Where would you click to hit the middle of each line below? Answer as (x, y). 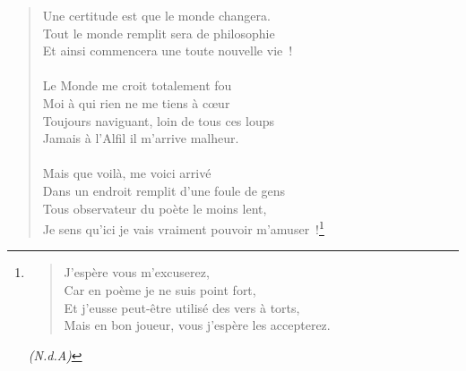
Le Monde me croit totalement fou (137, 85)
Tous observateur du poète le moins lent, (155, 208)
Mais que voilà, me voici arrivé (127, 173)
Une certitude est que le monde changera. (156, 15)
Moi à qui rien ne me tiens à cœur (136, 102)
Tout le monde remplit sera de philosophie (159, 33)
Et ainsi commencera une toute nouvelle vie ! (168, 51)
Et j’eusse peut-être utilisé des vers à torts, (182, 307)
